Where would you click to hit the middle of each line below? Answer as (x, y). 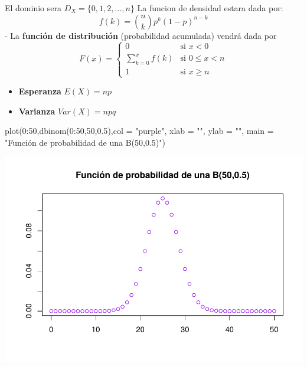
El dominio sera (33, 8)
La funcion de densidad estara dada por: (210, 8)
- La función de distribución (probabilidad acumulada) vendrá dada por (141, 35)
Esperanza (40, 91)
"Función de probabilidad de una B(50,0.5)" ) (85, 142)
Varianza (37, 111)
